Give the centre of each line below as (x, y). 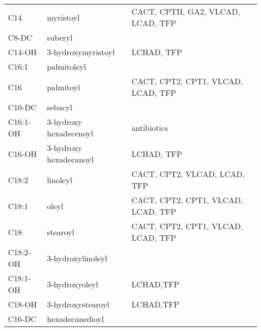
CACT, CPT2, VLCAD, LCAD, (188, 174)
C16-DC (22, 319)
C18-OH (23, 304)
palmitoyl (63, 87)
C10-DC (22, 107)
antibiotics (150, 127)
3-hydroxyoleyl (73, 284)
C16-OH (23, 153)
